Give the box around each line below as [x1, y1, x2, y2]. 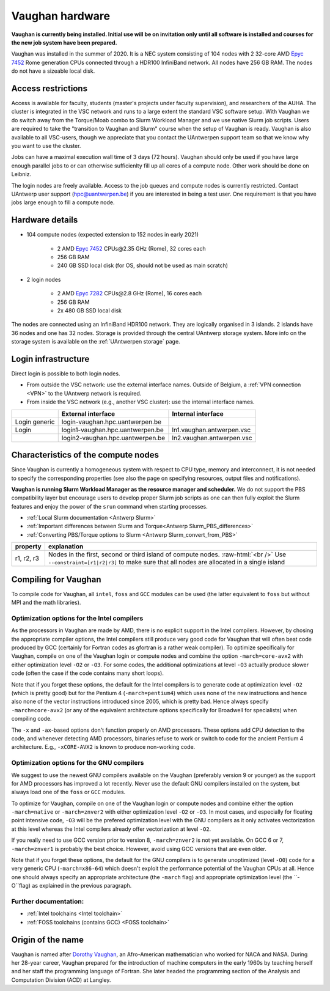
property [15, 542, 42, 551]
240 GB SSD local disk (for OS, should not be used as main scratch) [57, 262, 229, 269]
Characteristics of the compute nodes [11, 450, 159, 460]
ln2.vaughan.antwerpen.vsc [172, 433, 253, 442]
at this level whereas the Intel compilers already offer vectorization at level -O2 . [11, 825, 211, 833]
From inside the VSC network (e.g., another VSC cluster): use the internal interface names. [26, 398, 255, 406]
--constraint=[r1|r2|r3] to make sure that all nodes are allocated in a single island [48, 558, 285, 567]
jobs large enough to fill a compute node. [11, 199, 115, 206]
